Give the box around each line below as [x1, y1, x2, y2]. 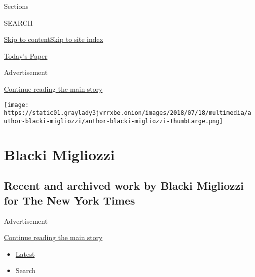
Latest [15, 248, 35, 259]
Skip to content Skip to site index [4, 34, 104, 44]
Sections [4, 1, 29, 11]
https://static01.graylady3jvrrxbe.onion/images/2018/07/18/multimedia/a [4, 109, 252, 117]
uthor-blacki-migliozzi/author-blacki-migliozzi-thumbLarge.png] [4, 117, 223, 125]
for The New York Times [4, 192, 135, 208]
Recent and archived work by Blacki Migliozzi [4, 178, 244, 193]
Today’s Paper [4, 50, 48, 61]
